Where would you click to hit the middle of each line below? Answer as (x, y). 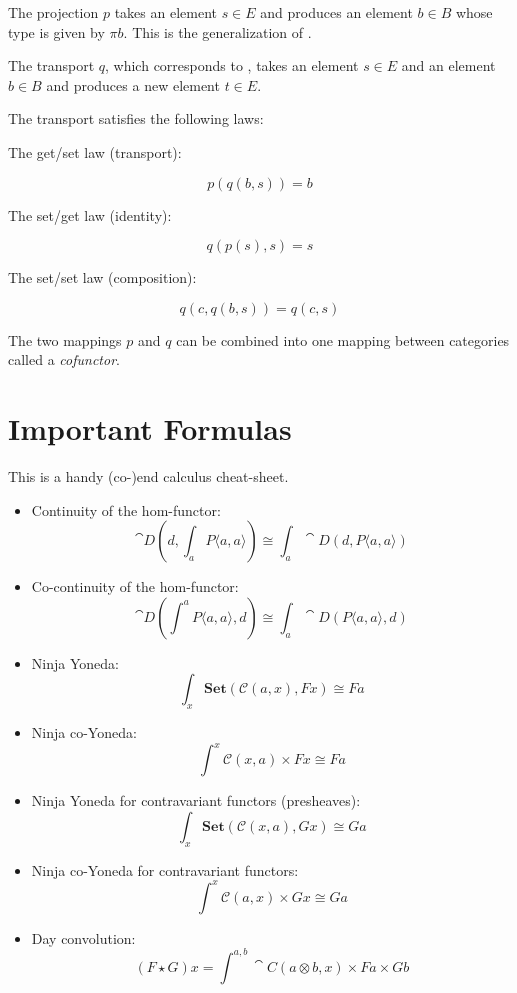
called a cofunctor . (64, 359)
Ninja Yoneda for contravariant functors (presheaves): (196, 800)
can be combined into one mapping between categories (343, 339)
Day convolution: (83, 937)
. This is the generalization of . (217, 31)
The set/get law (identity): (90, 214)
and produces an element (336, 12)
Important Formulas (150, 428)
